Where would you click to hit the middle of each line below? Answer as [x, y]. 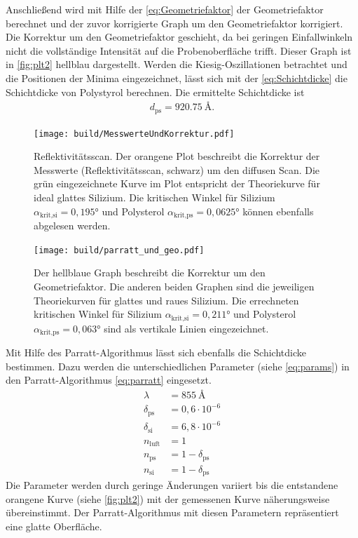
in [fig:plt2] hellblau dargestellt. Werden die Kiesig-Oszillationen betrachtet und [177, 64]
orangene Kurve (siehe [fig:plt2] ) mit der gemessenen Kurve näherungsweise [168, 498]
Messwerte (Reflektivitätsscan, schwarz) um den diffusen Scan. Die [177, 169]
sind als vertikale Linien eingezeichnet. [186, 328]
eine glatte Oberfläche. [54, 526]
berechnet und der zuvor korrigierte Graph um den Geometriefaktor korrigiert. [174, 23]
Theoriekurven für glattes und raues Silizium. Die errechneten [166, 300]
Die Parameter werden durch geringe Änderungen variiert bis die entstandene [172, 485]
